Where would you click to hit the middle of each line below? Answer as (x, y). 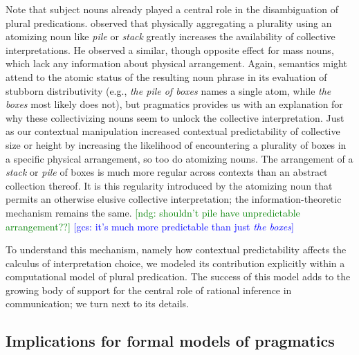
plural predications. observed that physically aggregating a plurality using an (169, 22)
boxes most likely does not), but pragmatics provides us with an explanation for (174, 104)
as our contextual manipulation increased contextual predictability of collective (173, 131)
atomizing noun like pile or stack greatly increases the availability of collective (171, 36)
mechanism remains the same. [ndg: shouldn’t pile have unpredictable (153, 212)
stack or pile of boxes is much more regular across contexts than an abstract (167, 172)
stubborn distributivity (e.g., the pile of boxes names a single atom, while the (168, 90)
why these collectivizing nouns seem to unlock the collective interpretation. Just (175, 117)
